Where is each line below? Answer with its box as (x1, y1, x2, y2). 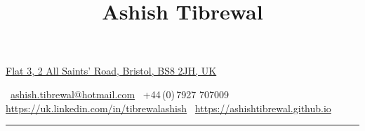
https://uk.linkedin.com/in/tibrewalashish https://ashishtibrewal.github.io (6, 100, 331, 115)
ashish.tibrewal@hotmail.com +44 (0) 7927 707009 (11, 86, 229, 101)
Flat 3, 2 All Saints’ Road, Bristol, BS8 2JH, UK (6, 63, 217, 78)
